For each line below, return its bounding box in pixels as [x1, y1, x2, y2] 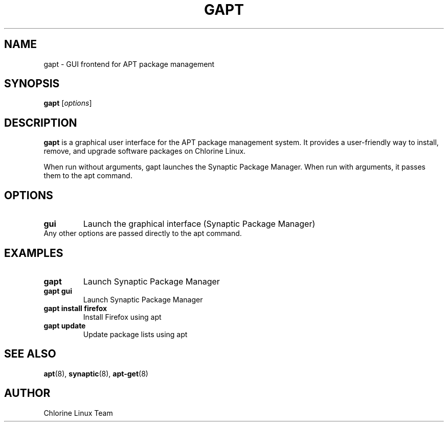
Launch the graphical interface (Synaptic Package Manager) [83, 219, 316, 229]
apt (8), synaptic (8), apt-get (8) [43, 369, 148, 378]
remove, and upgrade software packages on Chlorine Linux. [43, 147, 246, 156]
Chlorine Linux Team [43, 408, 113, 417]
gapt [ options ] [43, 99, 92, 108]
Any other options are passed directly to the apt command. [43, 229, 242, 238]
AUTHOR [4, 387, 51, 400]
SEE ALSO [4, 347, 56, 361]
